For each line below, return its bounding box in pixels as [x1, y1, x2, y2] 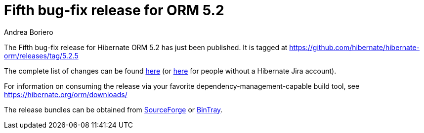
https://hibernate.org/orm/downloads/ [4, 90, 127, 99]
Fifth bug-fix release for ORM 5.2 [4, 2, 224, 19]
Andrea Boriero [4, 27, 53, 36]
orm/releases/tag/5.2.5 [4, 51, 79, 60]
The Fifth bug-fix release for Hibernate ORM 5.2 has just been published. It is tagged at [4, 43, 288, 52]
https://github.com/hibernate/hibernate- [289, 43, 420, 52]
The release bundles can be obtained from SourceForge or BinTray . [4, 105, 223, 114]
